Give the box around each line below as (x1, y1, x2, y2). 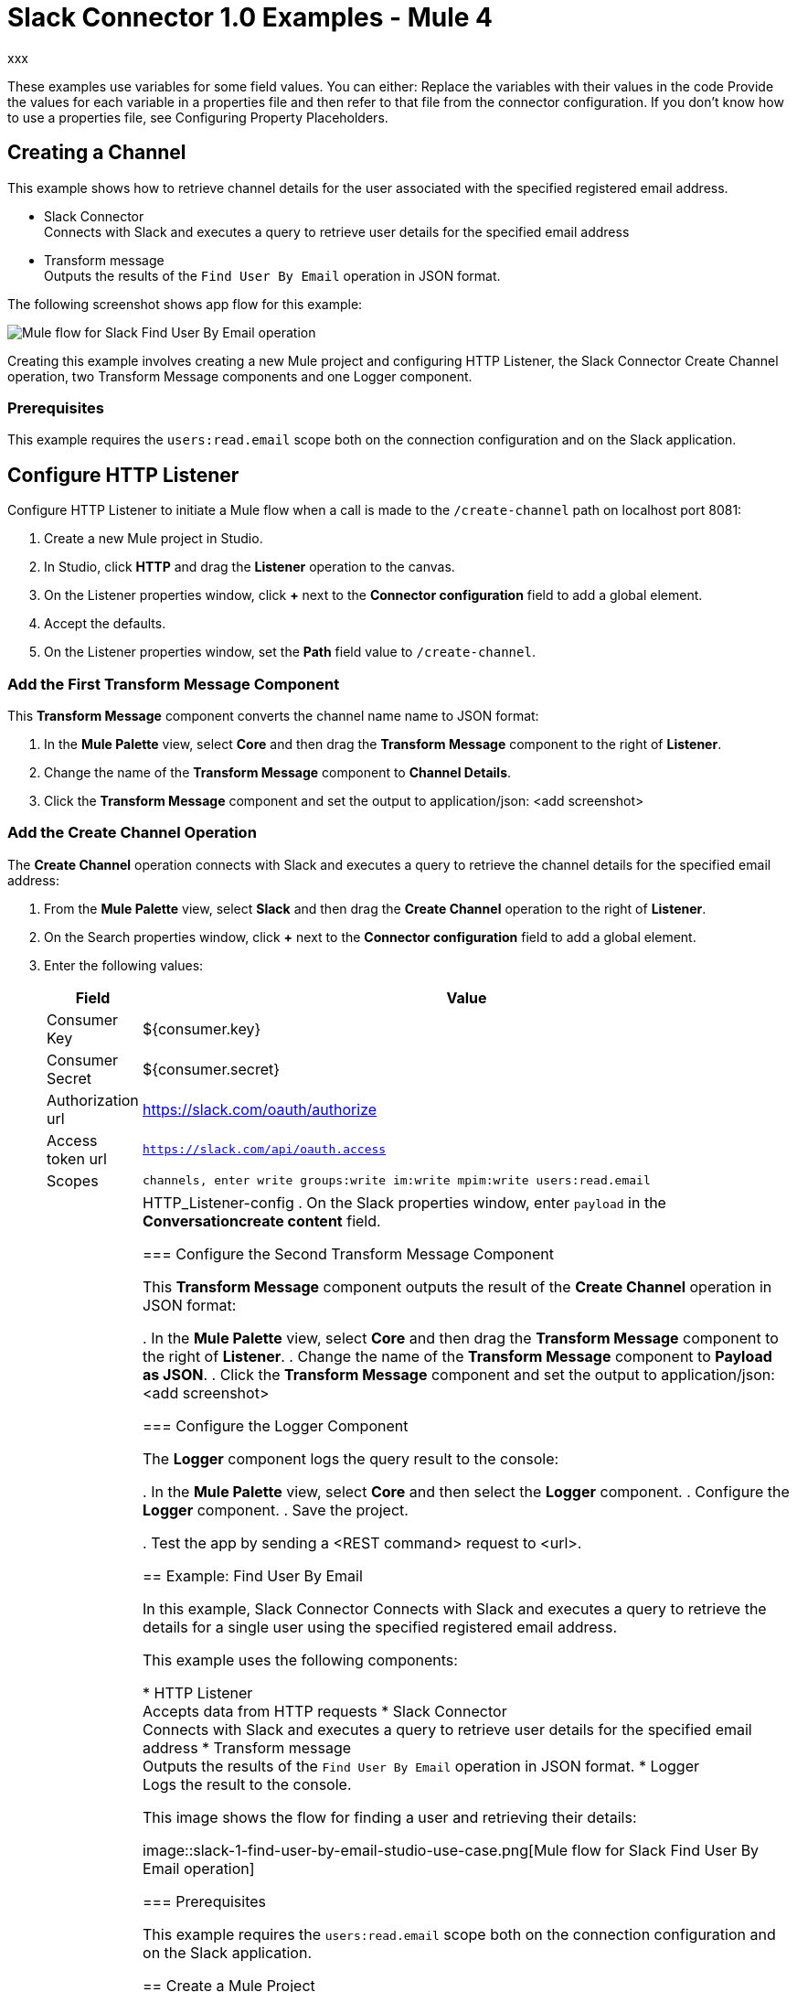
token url (47, 1149, 107, 1168)
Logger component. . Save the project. (143, 1500, 409, 1519)
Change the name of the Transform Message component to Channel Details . (44, 764, 512, 780)
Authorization (47, 1090, 139, 1109)
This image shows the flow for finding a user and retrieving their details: (143, 1807, 637, 1826)
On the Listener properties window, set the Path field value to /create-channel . (44, 644, 536, 660)
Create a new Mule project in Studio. (44, 530, 263, 547)
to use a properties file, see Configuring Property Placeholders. (7, 109, 388, 125)
